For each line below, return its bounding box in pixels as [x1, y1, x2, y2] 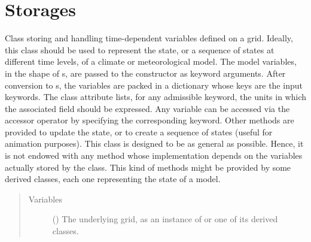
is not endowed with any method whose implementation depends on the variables [5, 149, 303, 162]
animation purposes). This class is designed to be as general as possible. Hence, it [5, 137, 304, 150]
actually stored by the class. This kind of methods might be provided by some [5, 161, 291, 173]
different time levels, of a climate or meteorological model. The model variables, [5, 55, 297, 68]
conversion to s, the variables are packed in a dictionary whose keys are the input [5, 78, 303, 91]
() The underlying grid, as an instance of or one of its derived [52, 213, 278, 225]
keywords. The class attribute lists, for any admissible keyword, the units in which [5, 90, 306, 103]
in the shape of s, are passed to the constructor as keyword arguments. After [5, 66, 286, 79]
